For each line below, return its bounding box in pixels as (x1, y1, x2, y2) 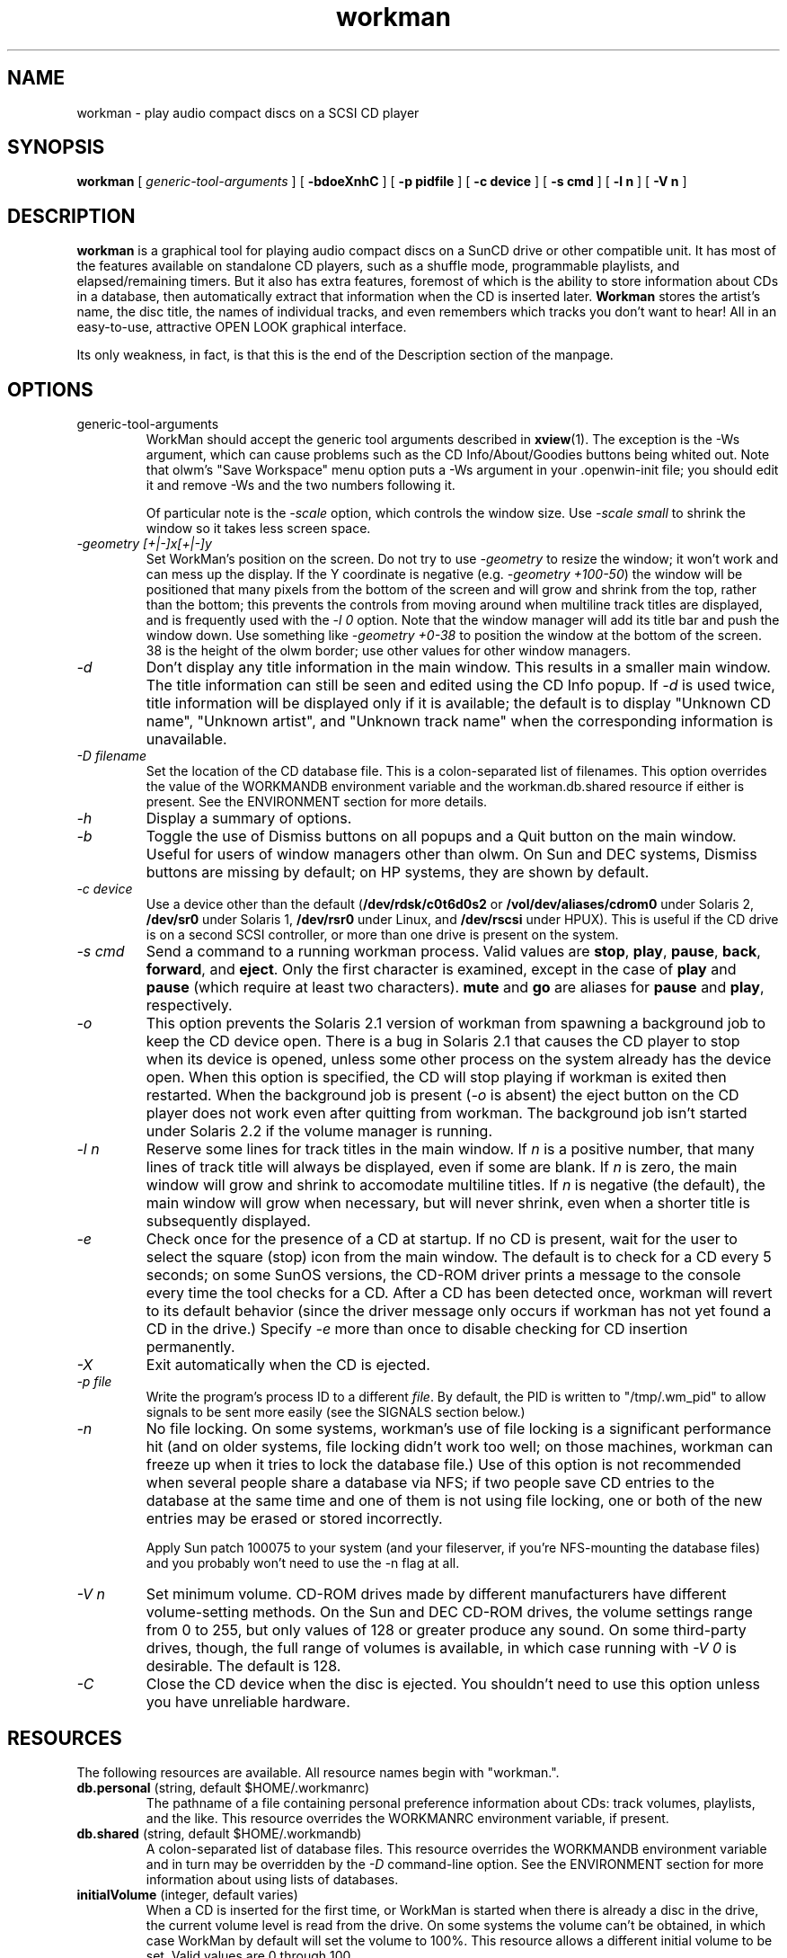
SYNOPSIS (7, 136, 105, 159)
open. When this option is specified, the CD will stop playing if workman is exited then (146, 1068, 727, 1087)
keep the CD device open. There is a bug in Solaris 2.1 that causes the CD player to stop (146, 1032, 740, 1051)
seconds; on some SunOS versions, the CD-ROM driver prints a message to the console (146, 1266, 741, 1285)
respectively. (146, 996, 233, 1015)
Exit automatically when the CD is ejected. (146, 1356, 430, 1375)
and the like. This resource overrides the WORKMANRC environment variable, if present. (146, 1810, 669, 1826)
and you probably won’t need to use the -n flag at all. (146, 1555, 460, 1571)
